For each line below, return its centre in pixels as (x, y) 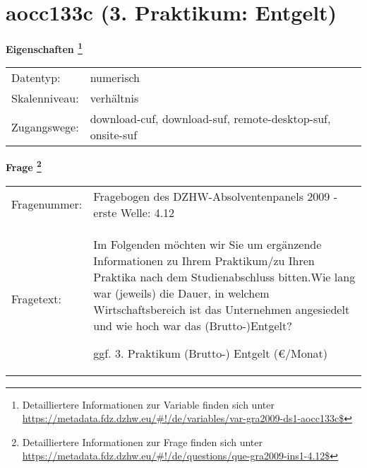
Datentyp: (36, 78)
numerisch (115, 78)
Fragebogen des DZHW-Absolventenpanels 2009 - (215, 196)
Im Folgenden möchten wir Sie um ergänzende (207, 244)
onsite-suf (114, 135)
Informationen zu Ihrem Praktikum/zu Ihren (204, 260)
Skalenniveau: (45, 98)
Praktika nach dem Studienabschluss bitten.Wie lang (224, 276)
